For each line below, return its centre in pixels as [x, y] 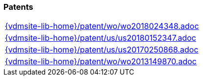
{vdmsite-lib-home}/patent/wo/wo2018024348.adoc [102, 26]
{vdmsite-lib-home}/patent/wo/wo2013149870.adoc [101, 62]
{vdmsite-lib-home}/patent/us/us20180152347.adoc [101, 38]
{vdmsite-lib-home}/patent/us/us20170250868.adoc [102, 50]
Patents [18, 7]
